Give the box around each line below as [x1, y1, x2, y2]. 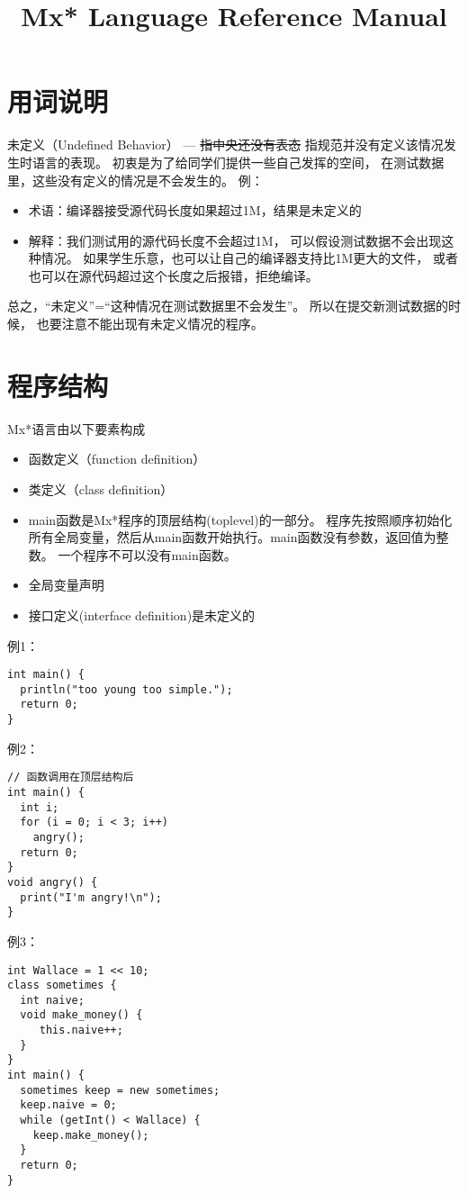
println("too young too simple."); [20, 682, 233, 696]
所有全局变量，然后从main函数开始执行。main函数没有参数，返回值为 [28, 528, 436, 547]
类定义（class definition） [28, 479, 174, 498]
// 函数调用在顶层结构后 [7, 771, 134, 784]
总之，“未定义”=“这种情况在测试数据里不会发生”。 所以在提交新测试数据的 [7, 296, 448, 315]
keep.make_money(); [32, 1128, 149, 1142]
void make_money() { [20, 1008, 143, 1022]
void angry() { [7, 875, 98, 889]
